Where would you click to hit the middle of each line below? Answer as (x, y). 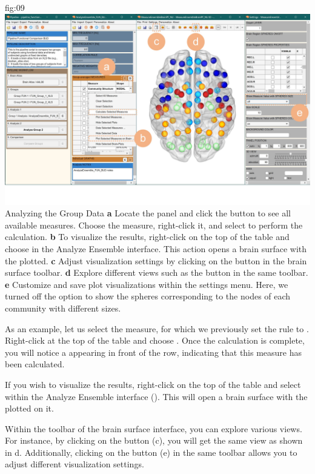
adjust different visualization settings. (75, 464)
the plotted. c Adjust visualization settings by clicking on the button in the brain (156, 260)
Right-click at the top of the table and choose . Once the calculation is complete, (155, 340)
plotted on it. (29, 408)
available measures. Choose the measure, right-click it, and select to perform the (154, 225)
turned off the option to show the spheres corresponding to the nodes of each (148, 296)
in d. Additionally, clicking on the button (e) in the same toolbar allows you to (151, 452)
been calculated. (35, 364)
